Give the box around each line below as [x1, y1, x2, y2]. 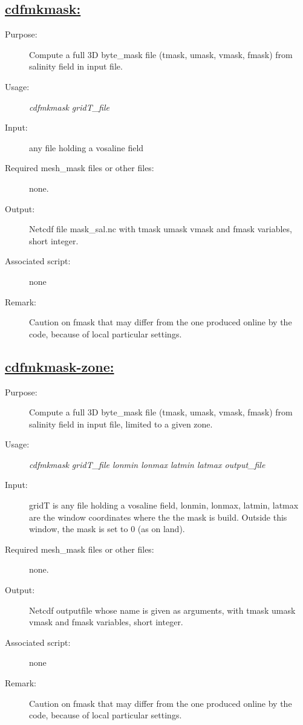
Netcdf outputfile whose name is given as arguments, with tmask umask [29, 603, 296, 616]
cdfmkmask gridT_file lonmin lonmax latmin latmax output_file [29, 458, 266, 470]
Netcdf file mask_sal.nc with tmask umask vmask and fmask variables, [29, 223, 292, 235]
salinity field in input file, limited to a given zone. [29, 417, 213, 430]
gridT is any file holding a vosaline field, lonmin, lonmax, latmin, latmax [29, 499, 299, 512]
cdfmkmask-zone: [5, 357, 114, 376]
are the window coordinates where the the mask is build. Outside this [29, 510, 287, 523]
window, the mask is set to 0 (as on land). [29, 522, 185, 535]
